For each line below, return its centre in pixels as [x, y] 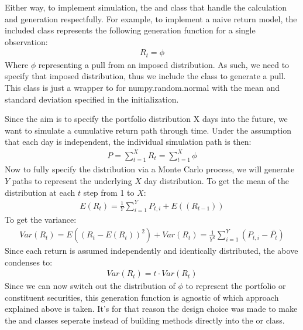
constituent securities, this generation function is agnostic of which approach [142, 297]
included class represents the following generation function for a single [130, 30]
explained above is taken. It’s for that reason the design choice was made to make [151, 309]
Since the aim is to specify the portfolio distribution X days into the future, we [146, 119]
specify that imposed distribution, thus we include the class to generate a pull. [145, 76]
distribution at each [40, 192]
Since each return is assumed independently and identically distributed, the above [151, 251]
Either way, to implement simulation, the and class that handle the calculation [146, 7]
